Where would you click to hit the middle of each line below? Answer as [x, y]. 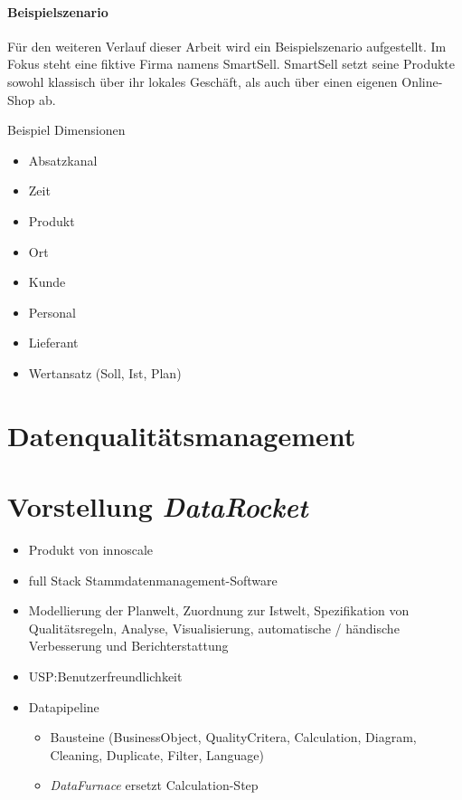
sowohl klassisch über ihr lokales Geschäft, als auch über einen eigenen [203, 81]
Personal [52, 312]
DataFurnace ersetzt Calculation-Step [154, 785]
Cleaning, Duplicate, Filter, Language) [157, 754]
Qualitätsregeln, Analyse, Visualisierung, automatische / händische [214, 628]
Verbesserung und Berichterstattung [128, 646]
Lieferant [53, 343]
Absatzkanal [63, 160]
